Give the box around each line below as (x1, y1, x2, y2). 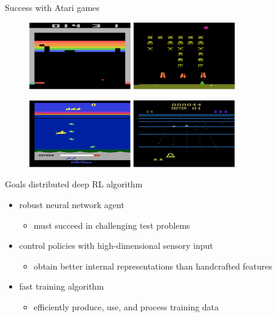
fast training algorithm (19, 280, 104, 293)
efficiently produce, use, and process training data (33, 300, 219, 313)
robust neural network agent (19, 198, 125, 211)
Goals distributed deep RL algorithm (5, 178, 143, 190)
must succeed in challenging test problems (33, 218, 190, 231)
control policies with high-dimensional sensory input (19, 239, 213, 252)
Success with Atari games (5, 1, 100, 13)
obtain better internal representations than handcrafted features (33, 259, 272, 272)
